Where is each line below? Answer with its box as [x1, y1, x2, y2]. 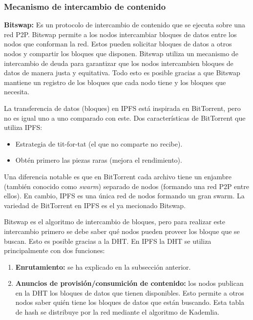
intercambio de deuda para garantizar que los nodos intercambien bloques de [4, 58, 233, 68]
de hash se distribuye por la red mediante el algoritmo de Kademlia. [15, 307, 220, 317]
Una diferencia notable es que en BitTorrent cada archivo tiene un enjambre [4, 171, 232, 181]
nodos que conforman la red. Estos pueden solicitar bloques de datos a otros [4, 39, 232, 49]
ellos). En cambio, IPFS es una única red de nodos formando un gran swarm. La [4, 191, 245, 201]
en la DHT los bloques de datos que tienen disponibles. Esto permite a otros [15, 287, 244, 298]
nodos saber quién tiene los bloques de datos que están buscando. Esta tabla [15, 297, 245, 307]
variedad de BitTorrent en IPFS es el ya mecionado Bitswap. [4, 200, 186, 210]
